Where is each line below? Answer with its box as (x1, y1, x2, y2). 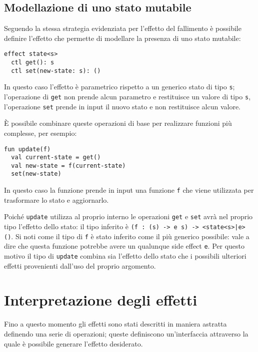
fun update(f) (4, 145, 51, 153)
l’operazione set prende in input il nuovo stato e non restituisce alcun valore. (4, 101, 241, 111)
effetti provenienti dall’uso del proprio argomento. (4, 260, 156, 271)
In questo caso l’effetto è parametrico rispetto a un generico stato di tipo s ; (4, 81, 235, 92)
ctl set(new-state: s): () (11, 67, 101, 74)
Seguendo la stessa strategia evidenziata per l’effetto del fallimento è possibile (4, 23, 241, 33)
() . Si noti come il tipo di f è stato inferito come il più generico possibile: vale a (4, 231, 249, 241)
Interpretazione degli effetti (4, 290, 197, 310)
